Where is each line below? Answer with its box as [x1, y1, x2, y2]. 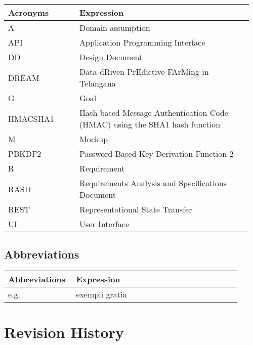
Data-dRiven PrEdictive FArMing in [79, 66, 209, 77]
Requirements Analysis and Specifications [79, 177, 227, 189]
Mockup [79, 133, 108, 145]
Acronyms [8, 7, 49, 18]
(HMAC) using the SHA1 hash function [79, 118, 221, 130]
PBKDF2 [8, 148, 41, 159]
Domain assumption [79, 22, 150, 33]
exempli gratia [76, 288, 127, 300]
